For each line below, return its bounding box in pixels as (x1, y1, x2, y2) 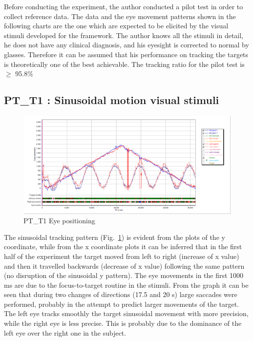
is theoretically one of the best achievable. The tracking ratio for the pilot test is (4, 59, 245, 69)
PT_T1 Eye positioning (23, 215, 95, 226)
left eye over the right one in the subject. (4, 327, 126, 338)
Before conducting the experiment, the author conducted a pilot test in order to (4, 1, 243, 11)
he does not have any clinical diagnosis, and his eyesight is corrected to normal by (4, 40, 249, 50)
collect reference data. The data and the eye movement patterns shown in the (4, 11, 236, 21)
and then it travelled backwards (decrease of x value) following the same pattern (4, 260, 245, 271)
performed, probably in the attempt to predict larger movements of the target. (4, 298, 239, 309)
